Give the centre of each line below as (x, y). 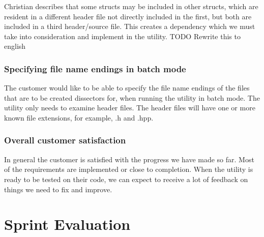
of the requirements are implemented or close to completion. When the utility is (129, 169)
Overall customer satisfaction (65, 140)
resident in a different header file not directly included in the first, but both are (128, 16)
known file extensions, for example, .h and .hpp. (79, 117)
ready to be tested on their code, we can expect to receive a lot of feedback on (126, 179)
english (15, 46)
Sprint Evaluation (67, 224)
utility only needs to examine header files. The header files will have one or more (130, 108)
